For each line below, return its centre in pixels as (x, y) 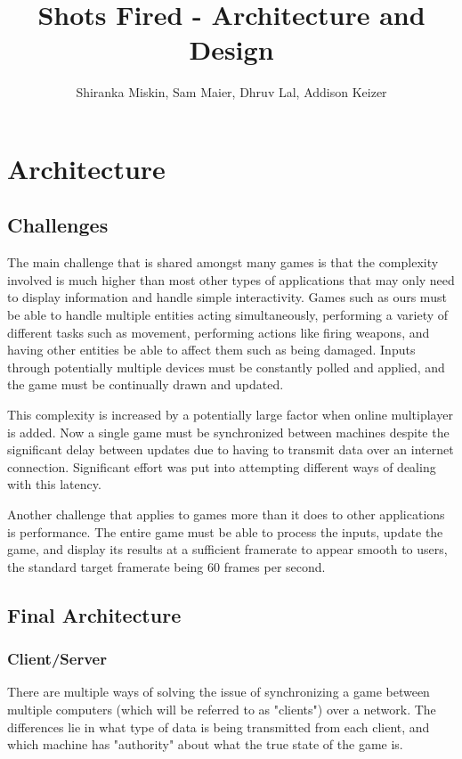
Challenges (58, 225)
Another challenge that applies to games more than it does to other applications (226, 514)
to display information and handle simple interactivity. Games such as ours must (227, 297)
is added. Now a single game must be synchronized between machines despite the (228, 432)
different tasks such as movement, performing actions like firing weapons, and (219, 332)
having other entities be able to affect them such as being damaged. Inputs (211, 350)
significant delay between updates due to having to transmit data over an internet (231, 449)
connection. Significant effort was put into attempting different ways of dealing (222, 466)
